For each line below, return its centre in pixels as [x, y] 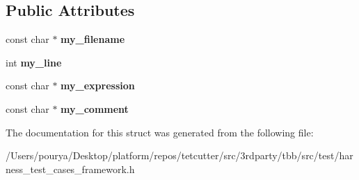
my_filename [93, 39]
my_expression [98, 85]
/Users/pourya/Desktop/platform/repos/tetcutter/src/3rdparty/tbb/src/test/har [179, 155]
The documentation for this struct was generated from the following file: [160, 132]
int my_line [34, 62]
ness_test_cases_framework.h [70, 169]
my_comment [95, 108]
